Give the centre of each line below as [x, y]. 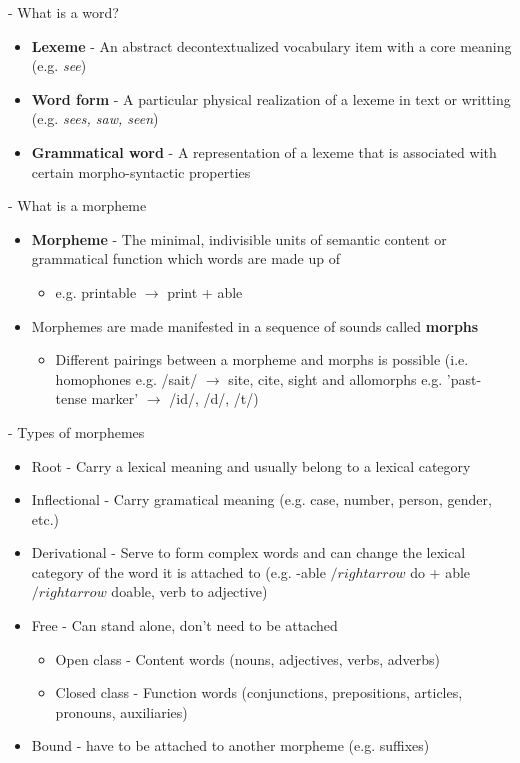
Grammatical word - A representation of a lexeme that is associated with [264, 151]
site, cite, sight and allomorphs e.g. [335, 378]
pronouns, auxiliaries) [121, 711]
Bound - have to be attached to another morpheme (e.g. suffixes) [230, 745]
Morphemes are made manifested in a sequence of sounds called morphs [255, 325]
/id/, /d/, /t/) [214, 398]
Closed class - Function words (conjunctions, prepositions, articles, [259, 692]
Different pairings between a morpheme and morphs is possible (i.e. [262, 359]
